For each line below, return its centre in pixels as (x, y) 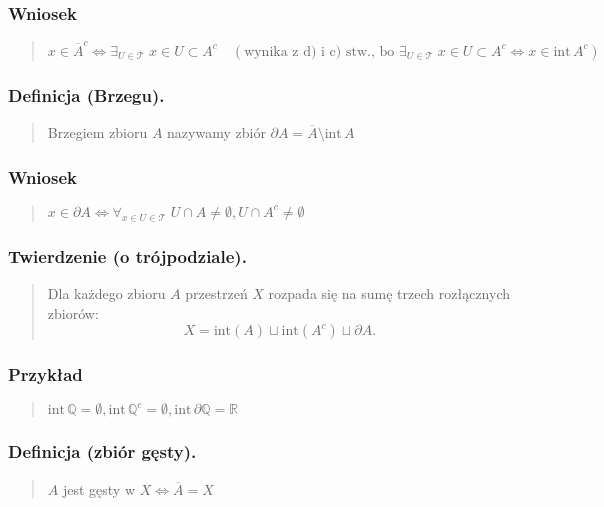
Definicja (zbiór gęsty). (102, 451)
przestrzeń (216, 292)
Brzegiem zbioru (97, 132)
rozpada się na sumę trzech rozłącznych (389, 292)
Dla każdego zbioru (106, 292)
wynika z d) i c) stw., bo (319, 51)
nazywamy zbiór (216, 132)
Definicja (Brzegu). (86, 94)
